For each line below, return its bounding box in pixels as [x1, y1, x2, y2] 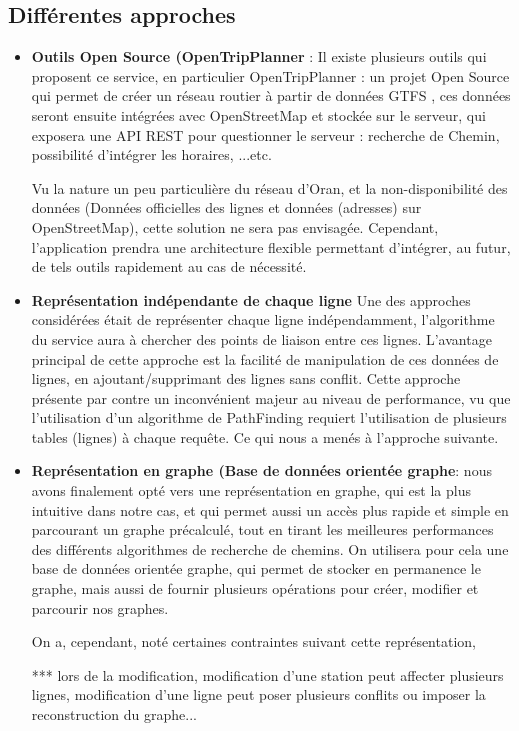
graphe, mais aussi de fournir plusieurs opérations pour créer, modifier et [31, 578, 479, 599]
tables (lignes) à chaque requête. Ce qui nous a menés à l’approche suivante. [31, 426, 499, 447]
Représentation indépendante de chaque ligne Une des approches [31, 289, 471, 310]
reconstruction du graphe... [31, 704, 197, 725]
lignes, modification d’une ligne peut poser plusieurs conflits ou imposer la [31, 684, 486, 705]
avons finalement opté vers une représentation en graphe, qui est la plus [31, 480, 471, 501]
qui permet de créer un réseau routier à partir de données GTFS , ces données [31, 85, 511, 106]
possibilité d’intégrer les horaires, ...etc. [31, 144, 272, 165]
